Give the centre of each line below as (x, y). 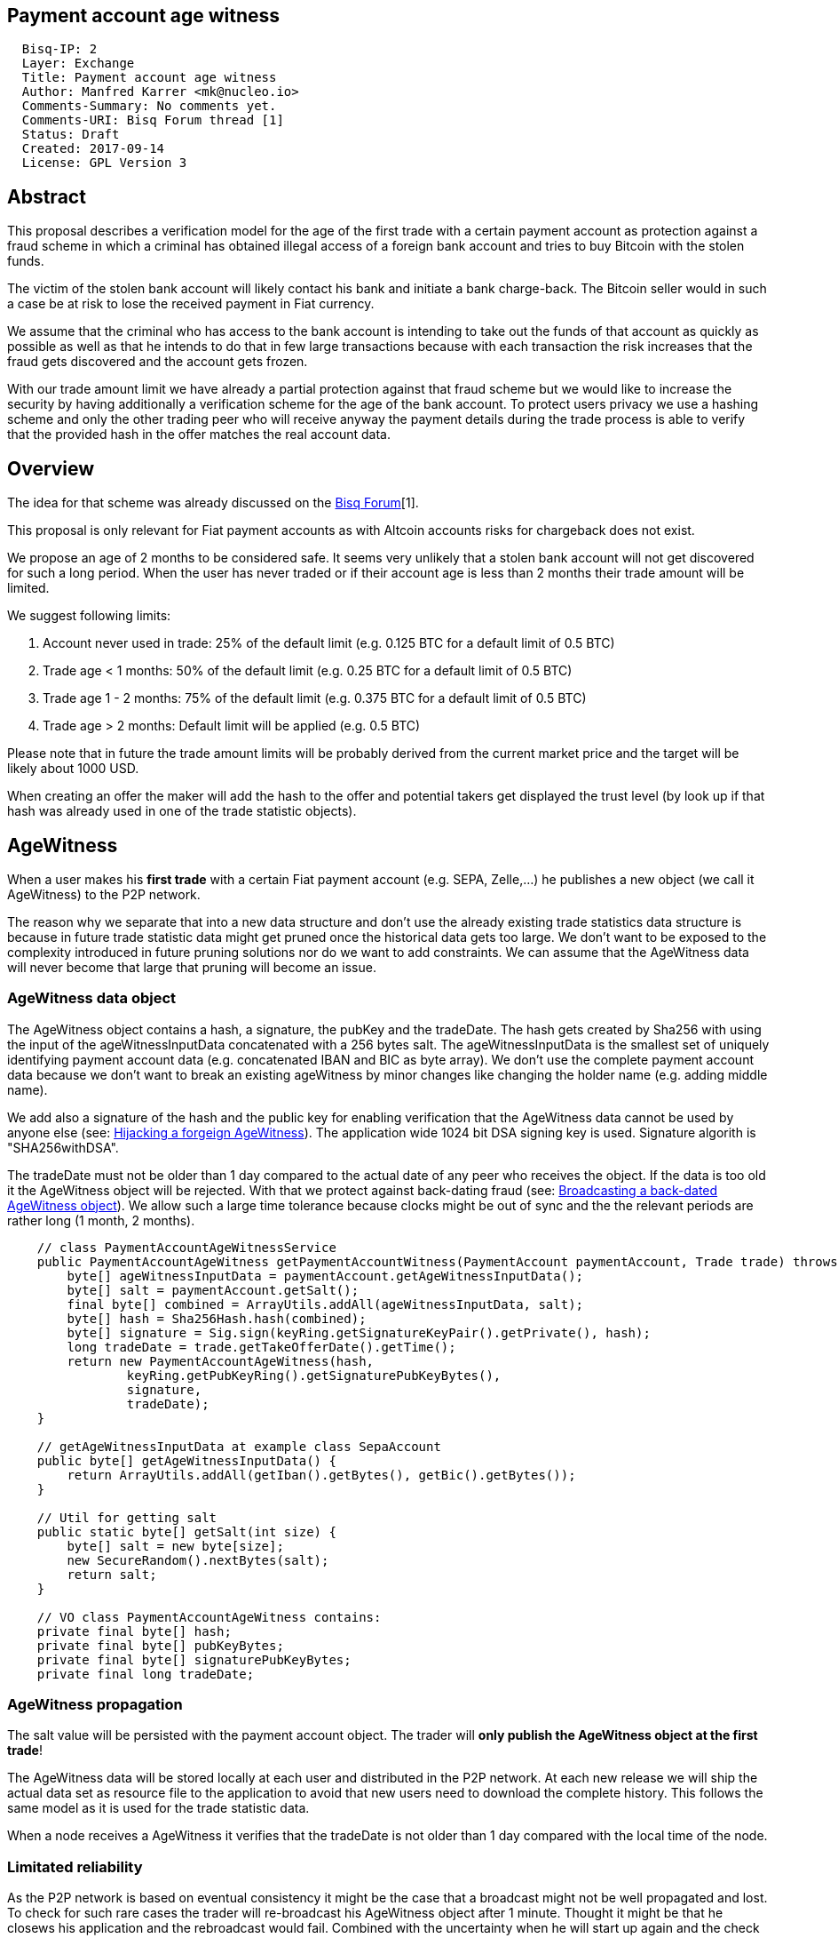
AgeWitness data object (92, 998)
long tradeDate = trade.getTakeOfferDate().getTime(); (261, 1347)
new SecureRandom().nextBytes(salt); (198, 1560)
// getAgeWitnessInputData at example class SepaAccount (239, 1446)
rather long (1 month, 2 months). (101, 1220)
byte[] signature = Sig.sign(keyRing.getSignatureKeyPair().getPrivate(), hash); (359, 1332)
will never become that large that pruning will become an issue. (192, 967)
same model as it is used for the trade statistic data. (158, 1808)
